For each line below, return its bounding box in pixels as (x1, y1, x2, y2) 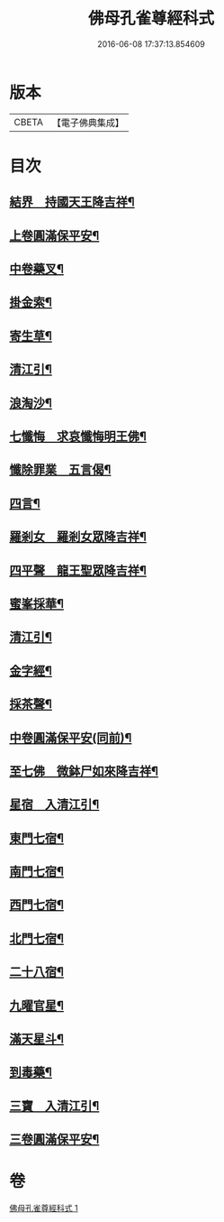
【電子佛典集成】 (51, 116, 124, 129)
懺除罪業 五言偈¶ (9, 462, 112, 478)
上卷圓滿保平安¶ (9, 227, 100, 243)
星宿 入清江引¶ (9, 797, 100, 813)
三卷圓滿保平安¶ (9, 1132, 100, 1147)
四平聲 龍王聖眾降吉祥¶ (9, 563, 147, 578)
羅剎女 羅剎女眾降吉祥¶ (9, 529, 147, 545)
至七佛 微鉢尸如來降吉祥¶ (9, 763, 159, 778)
